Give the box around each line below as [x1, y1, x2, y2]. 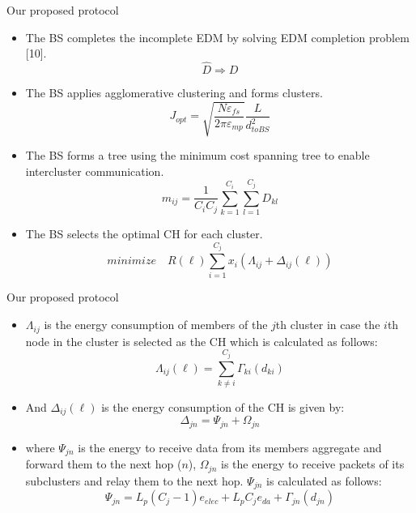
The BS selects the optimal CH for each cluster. [25, 225, 263, 242]
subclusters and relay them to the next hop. [25, 472, 244, 489]
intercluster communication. [25, 162, 164, 179]
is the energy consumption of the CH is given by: [101, 398, 345, 415]
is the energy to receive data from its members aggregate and [78, 438, 382, 455]
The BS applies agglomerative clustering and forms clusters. [25, 84, 323, 100]
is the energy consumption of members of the [44, 316, 268, 333]
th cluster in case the [275, 316, 380, 333]
